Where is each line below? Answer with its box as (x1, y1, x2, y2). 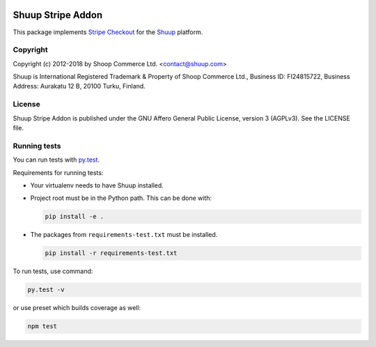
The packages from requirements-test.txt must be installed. (30, 231, 218, 239)
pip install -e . (45, 213, 104, 221)
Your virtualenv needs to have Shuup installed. (30, 181, 164, 190)
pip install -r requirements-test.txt (45, 249, 178, 257)
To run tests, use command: (13, 267, 93, 275)
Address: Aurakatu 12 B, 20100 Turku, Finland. (13, 82, 146, 91)
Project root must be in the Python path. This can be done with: (30, 194, 212, 202)
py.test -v (27, 286, 65, 294)
